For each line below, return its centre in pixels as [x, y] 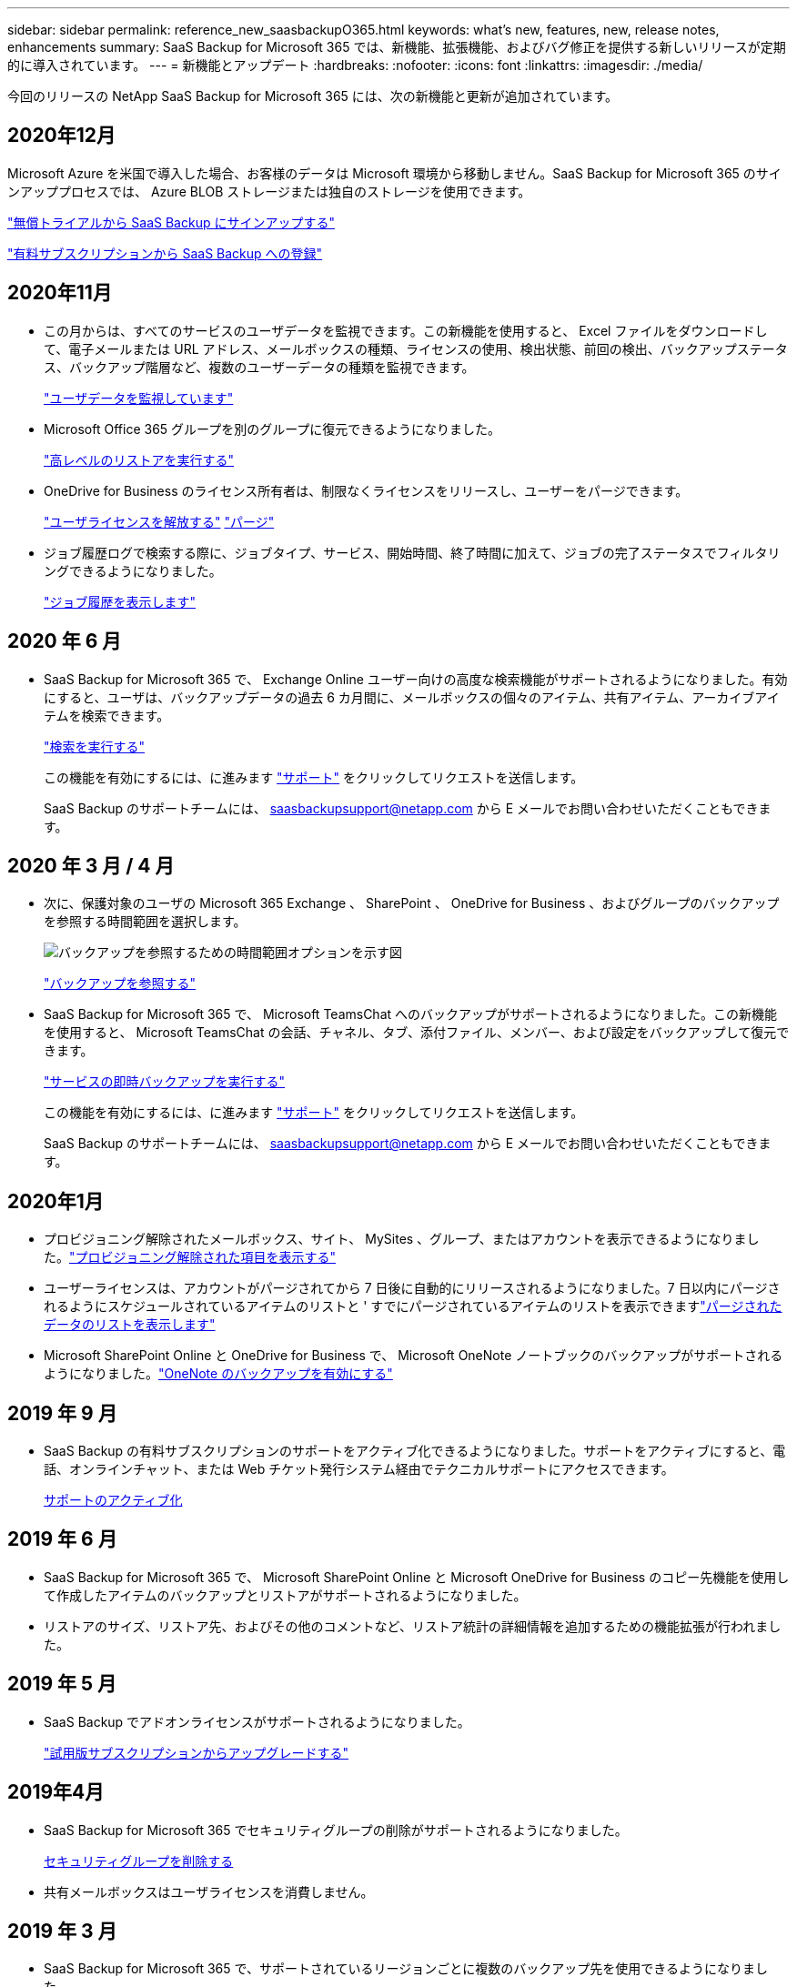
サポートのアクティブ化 [113, 1500]
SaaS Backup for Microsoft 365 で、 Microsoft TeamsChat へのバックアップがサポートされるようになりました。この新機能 [411, 1014]
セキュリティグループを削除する [139, 1861]
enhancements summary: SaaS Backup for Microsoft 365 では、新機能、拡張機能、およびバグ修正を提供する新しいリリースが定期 [397, 47]
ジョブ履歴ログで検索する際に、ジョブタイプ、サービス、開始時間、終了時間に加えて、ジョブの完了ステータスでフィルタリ [412, 552]
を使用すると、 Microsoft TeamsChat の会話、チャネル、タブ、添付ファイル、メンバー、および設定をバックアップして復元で [417, 1033]
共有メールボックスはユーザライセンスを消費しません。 [209, 1891]
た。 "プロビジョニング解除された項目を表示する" [190, 1257]
